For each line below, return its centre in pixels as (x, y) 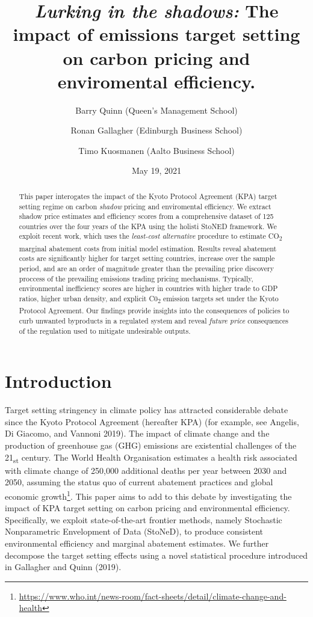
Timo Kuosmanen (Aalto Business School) (156, 150)
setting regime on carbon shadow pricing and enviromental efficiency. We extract (145, 206)
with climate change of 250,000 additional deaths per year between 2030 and (146, 470)
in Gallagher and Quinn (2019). (63, 567)
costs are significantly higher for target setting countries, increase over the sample (147, 258)
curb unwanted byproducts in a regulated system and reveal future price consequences (153, 320)
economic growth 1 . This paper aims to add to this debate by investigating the (148, 495)
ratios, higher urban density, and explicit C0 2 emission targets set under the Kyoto (149, 299)
